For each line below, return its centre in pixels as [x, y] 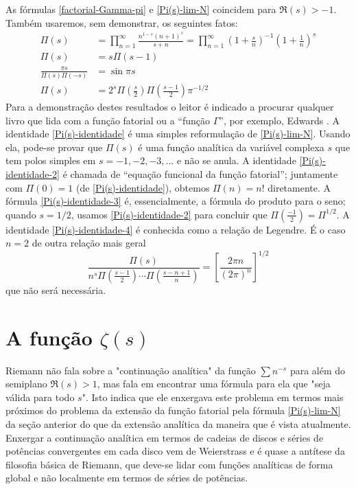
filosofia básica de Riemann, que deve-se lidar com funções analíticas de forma [169, 464]
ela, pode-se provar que [54, 147]
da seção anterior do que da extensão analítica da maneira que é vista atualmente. [178, 423]
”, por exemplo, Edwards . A [280, 120]
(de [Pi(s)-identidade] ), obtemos [143, 187]
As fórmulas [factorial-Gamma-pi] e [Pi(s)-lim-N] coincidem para [141, 9]
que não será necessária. [56, 289]
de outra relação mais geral [89, 243]
